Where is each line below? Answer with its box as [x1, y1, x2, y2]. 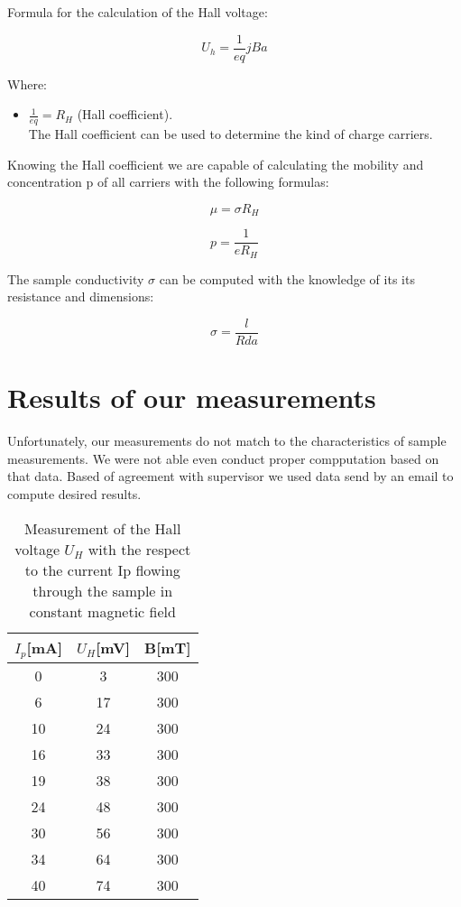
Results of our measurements [7, 379, 376, 416]
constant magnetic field [29, 600, 176, 622]
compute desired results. [7, 484, 142, 503]
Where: [7, 74, 47, 93]
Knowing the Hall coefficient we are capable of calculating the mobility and [7, 154, 424, 173]
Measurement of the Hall [24, 517, 181, 539]
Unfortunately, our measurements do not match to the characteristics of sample [7, 431, 447, 450]
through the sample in [32, 579, 173, 601]
